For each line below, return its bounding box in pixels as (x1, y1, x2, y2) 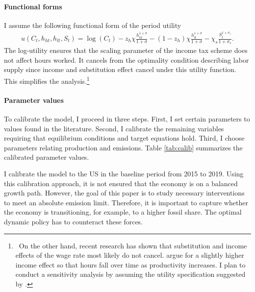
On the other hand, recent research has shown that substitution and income (19, 240, 247, 250)
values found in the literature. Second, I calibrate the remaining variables (4, 123, 224, 133)
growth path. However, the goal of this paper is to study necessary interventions (4, 188, 245, 198)
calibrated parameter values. (4, 152, 89, 162)
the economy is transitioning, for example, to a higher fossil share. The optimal (4, 207, 242, 217)
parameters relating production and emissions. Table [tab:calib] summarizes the (4, 142, 243, 152)
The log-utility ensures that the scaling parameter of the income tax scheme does (4, 45, 248, 55)
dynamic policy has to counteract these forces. (4, 217, 143, 227)
